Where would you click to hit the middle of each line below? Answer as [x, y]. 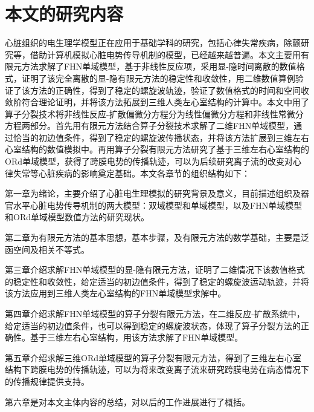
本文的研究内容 [64, 14]
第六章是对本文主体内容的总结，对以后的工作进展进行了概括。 [127, 401]
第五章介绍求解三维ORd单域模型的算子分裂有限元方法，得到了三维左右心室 [153, 357]
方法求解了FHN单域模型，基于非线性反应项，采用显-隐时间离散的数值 [159, 66]
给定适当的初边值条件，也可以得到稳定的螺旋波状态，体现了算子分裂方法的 [153, 325]
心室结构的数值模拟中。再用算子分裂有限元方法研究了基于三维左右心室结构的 [157, 149]
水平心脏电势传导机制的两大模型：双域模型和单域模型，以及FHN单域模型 [158, 205]
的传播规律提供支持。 [47, 381]
